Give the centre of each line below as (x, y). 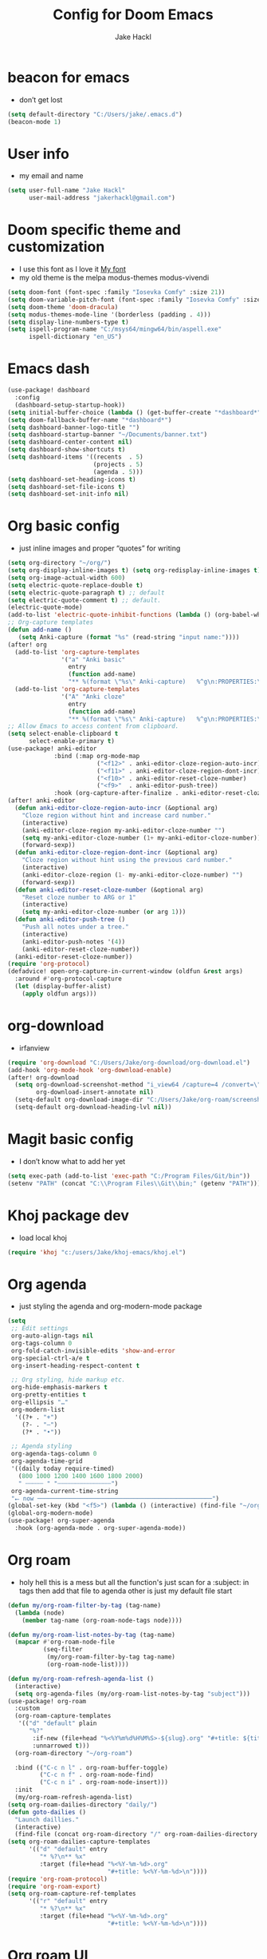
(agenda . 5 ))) (118, 472)
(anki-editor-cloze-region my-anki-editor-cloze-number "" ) (124, 830)
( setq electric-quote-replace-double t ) (76, 585)
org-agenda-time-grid (47, 1461)
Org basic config (64, 526)
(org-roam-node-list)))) (88, 1664)
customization (56, 247)
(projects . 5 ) (118, 464)
